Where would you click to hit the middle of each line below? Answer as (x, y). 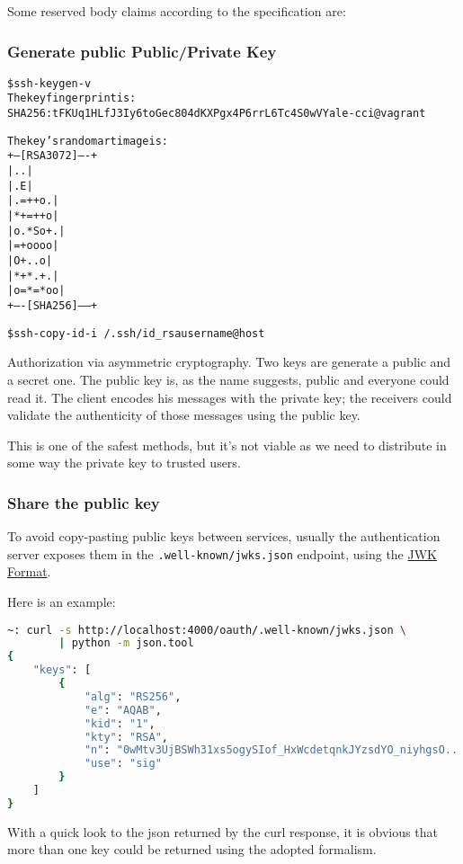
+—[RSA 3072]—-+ (53, 156)
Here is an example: (62, 601)
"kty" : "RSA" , (126, 737)
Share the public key (84, 502)
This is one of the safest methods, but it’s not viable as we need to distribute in (227, 445)
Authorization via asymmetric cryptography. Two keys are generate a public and (229, 362)
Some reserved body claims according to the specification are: (177, 11)
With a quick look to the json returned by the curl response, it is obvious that (223, 831)
